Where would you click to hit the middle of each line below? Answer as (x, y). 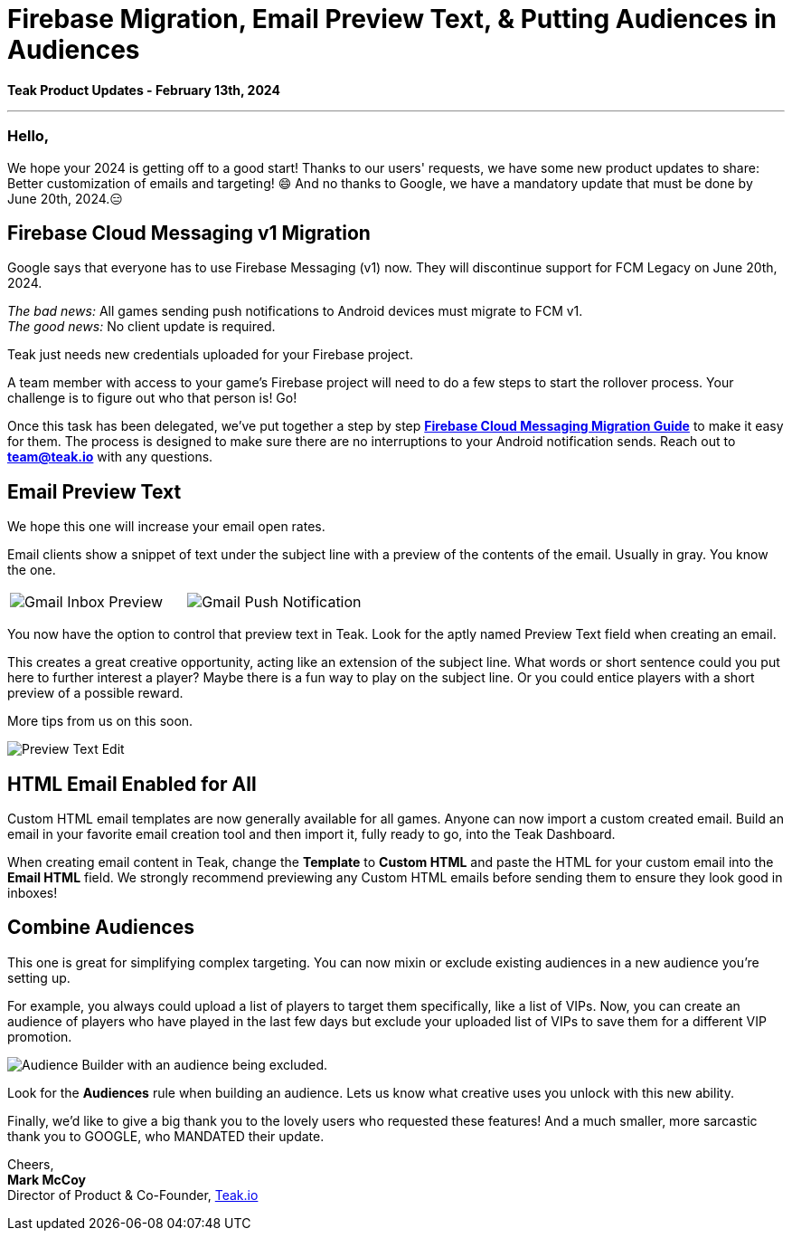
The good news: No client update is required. (141, 327)
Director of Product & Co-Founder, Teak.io (133, 1195)
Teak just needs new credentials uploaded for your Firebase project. (210, 355)
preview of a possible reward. (95, 693)
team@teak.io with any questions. (110, 457)
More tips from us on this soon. (100, 721)
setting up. (39, 977)
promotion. (40, 1036)
